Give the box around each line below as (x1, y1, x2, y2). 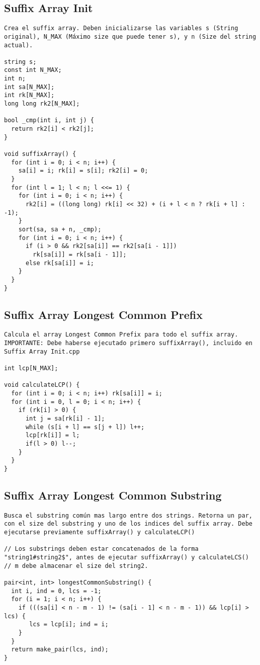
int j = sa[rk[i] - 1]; (25, 414, 105, 422)
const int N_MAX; (4, 66, 62, 74)
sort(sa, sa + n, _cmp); (18, 225, 102, 233)
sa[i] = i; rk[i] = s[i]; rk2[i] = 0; (18, 167, 148, 175)
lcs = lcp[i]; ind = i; (29, 621, 109, 628)
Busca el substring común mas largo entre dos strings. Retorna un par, (4, 512, 252, 519)
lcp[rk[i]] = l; (25, 432, 80, 439)
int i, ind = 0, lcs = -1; (11, 587, 102, 595)
